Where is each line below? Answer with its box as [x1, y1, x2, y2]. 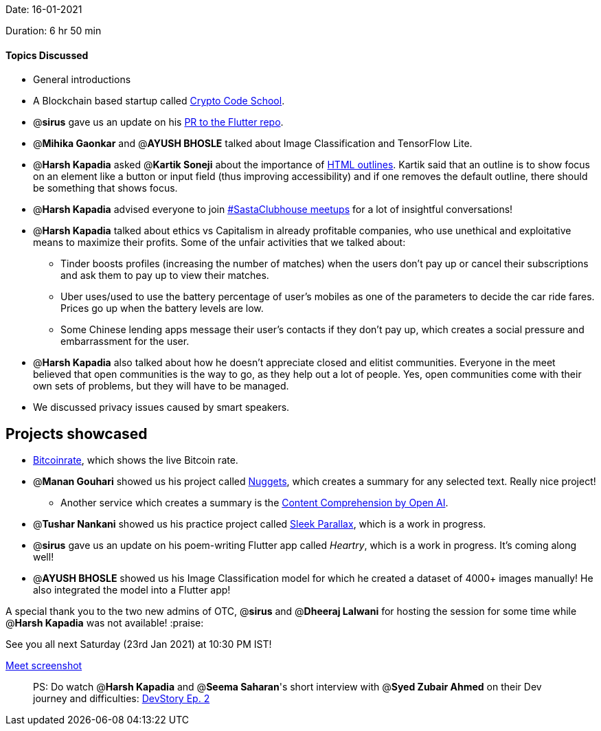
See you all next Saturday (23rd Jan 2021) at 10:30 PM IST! [5, 638, 272, 651]
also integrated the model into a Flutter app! [33, 584, 231, 596]
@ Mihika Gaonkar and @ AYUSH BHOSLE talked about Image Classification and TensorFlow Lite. [33, 137, 473, 150]
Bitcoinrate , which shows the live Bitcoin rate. [33, 454, 238, 466]
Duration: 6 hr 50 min [5, 25, 102, 36]
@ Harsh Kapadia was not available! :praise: [5, 617, 204, 629]
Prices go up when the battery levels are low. [60, 302, 264, 315]
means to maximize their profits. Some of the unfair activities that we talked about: [33, 236, 406, 249]
